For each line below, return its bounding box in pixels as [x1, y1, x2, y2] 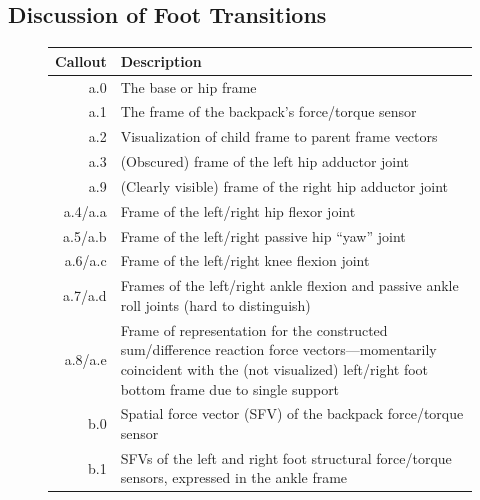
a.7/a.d [63, 285, 107, 306]
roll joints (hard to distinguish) [120, 294, 311, 315]
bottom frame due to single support [120, 378, 340, 399]
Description [120, 50, 202, 71]
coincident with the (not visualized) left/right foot [120, 358, 429, 379]
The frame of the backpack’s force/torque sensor [120, 101, 417, 122]
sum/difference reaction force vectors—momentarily [120, 339, 437, 360]
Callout [55, 50, 107, 71]
